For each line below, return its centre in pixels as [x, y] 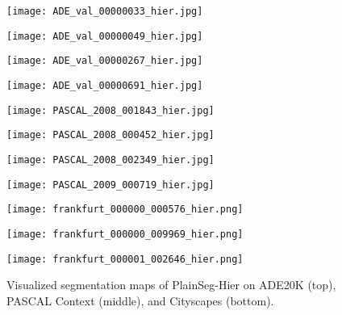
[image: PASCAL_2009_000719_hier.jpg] [111, 185]
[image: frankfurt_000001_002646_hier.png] [125, 259]
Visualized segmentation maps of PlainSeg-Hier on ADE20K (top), [171, 285]
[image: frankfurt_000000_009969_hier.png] [125, 234]
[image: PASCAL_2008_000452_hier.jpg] [111, 135]
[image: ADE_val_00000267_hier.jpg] [105, 61]
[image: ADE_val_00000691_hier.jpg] [105, 85]
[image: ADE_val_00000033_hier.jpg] [105, 11]
